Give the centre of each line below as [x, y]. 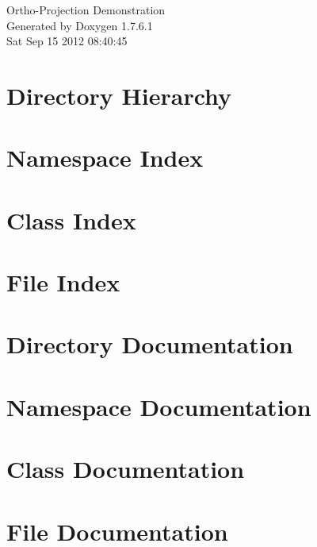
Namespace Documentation [159, 406]
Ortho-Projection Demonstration [86, 10]
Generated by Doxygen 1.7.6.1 [80, 25]
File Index [63, 282]
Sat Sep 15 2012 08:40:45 [67, 41]
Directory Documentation [150, 344]
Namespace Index [105, 158]
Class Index [71, 220]
